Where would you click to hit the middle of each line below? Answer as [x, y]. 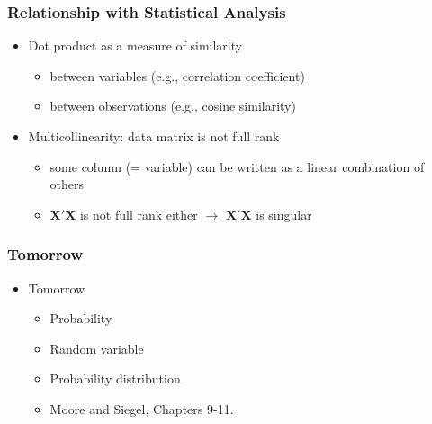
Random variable [97, 348]
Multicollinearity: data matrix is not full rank [154, 136]
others [67, 184]
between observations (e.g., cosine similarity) [173, 106]
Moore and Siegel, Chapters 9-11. [142, 408]
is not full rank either [139, 214]
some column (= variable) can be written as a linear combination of [237, 166]
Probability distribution [115, 379]
